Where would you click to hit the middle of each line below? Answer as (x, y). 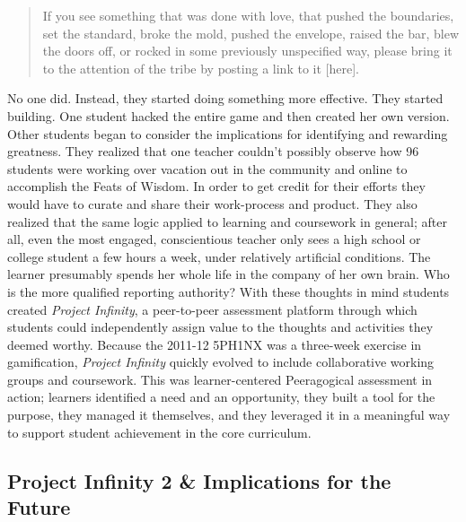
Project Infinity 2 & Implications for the (199, 480)
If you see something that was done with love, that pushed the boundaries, (248, 15)
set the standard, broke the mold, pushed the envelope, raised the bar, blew (251, 33)
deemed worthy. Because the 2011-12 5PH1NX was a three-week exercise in (215, 344)
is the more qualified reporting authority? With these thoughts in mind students (229, 291)
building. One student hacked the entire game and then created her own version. (229, 115)
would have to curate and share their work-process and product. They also (212, 203)
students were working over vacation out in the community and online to (207, 168)
